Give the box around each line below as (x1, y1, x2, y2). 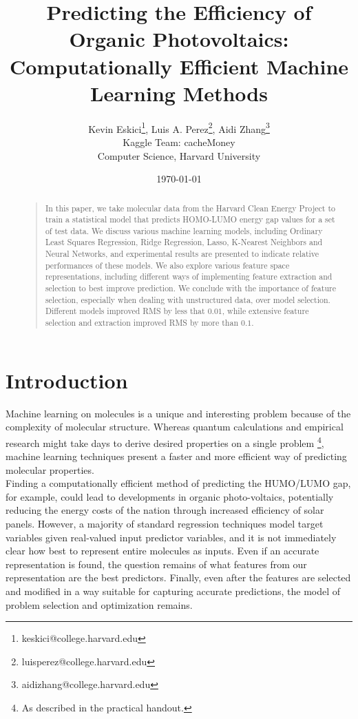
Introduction (6, 366, 128, 394)
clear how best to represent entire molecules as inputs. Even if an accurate (6, 543, 319, 558)
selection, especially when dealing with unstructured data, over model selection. (45, 293, 330, 305)
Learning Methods (90, 79, 268, 107)
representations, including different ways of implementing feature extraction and (45, 271, 333, 282)
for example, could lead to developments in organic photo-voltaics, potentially (6, 489, 334, 503)
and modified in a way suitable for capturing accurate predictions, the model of (6, 584, 341, 598)
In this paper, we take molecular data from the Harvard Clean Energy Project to (45, 202, 336, 213)
